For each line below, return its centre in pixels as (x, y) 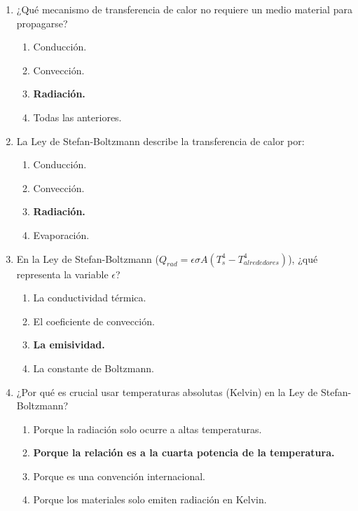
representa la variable (62, 274)
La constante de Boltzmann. (94, 368)
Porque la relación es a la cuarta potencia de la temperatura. (184, 452)
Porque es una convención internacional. (119, 476)
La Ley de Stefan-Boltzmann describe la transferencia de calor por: (160, 141)
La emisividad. (69, 345)
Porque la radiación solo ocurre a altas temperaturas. (147, 429)
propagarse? (42, 23)
